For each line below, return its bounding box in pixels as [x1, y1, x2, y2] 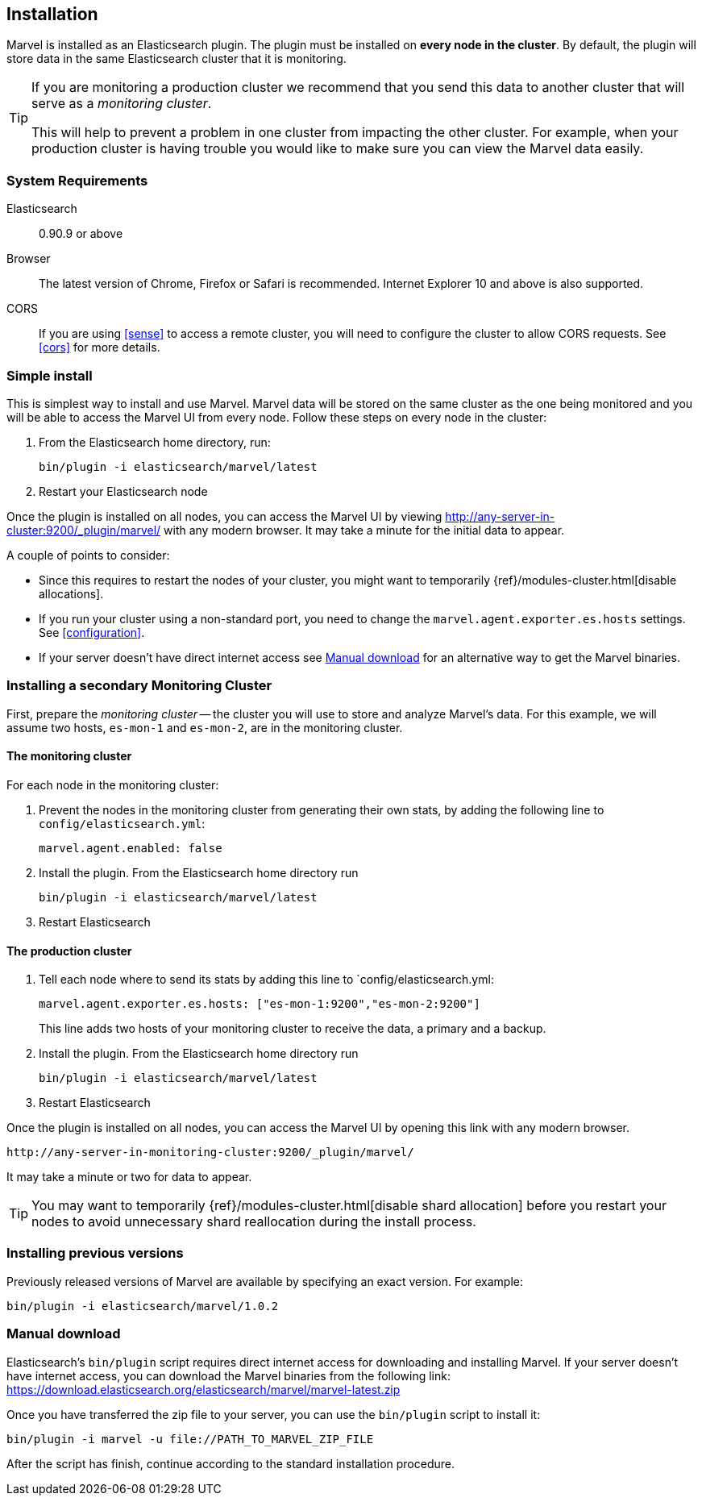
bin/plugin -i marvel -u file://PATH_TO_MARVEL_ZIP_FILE [6, 1432, 374, 1446]
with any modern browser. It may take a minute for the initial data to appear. [164, 522, 565, 537]
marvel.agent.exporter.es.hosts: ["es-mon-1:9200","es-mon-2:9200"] [39, 997, 480, 1011]
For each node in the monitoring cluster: [6, 777, 219, 792]
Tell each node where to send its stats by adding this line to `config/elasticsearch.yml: [39, 972, 494, 987]
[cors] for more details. [39, 340, 160, 355]
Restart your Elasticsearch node [39, 484, 208, 498]
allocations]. [39, 586, 104, 601]
